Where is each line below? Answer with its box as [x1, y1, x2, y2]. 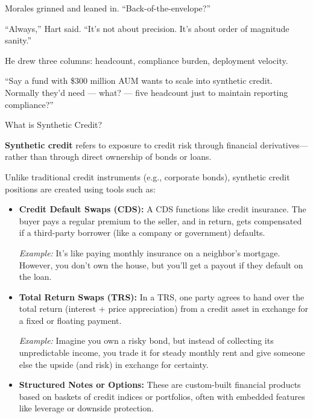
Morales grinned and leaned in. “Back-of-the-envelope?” [5, 2, 211, 14]
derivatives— [260, 138, 308, 151]
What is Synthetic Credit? [5, 118, 103, 131]
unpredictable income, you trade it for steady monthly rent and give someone [19, 346, 305, 359]
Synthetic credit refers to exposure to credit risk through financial [5, 138, 258, 151]
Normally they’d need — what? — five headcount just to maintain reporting [5, 86, 288, 98]
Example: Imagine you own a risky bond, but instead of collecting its [19, 334, 274, 347]
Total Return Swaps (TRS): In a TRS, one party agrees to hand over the [19, 290, 305, 303]
